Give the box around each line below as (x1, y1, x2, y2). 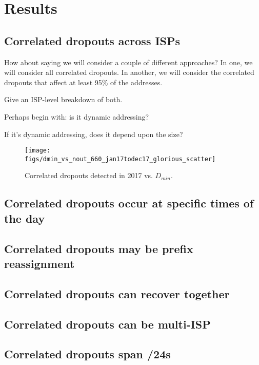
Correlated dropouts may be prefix (4, 240, 193, 256)
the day (4, 210, 45, 226)
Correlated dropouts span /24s (4, 346, 171, 362)
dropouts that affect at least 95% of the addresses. (4, 76, 163, 87)
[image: (25, 147, 51, 155)
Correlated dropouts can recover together (4, 285, 230, 301)
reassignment (4, 256, 75, 271)
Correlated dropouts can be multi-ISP (4, 316, 211, 332)
